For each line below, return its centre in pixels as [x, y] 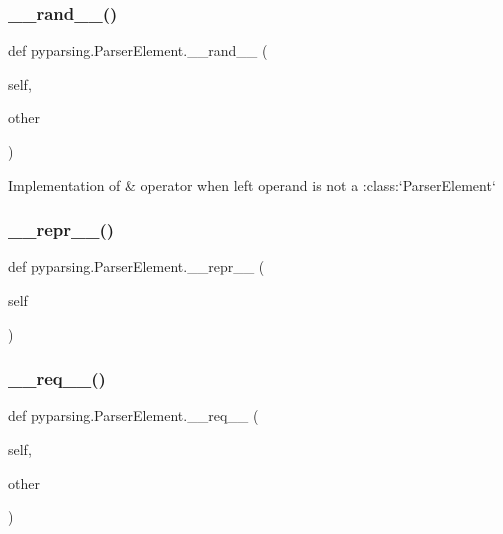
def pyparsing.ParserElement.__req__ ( [133, 415]
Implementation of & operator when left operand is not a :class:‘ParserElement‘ [252, 184]
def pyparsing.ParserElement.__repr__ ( [136, 266]
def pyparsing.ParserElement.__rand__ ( [138, 50]
